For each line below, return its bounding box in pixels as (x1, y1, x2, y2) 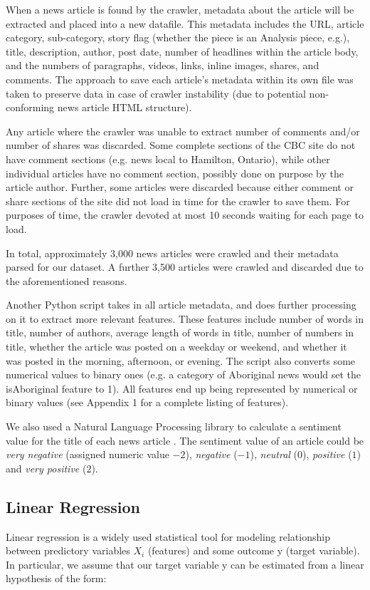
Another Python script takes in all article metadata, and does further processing (6, 297, 356, 312)
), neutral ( (250, 447, 298, 462)
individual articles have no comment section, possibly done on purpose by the (6, 165, 344, 180)
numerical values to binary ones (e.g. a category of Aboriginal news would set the (6, 367, 361, 382)
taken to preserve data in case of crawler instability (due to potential (6, 86, 306, 100)
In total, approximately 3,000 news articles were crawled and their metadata (6, 245, 339, 260)
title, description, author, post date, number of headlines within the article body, (6, 43, 359, 58)
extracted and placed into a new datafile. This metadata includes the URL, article (6, 16, 364, 31)
